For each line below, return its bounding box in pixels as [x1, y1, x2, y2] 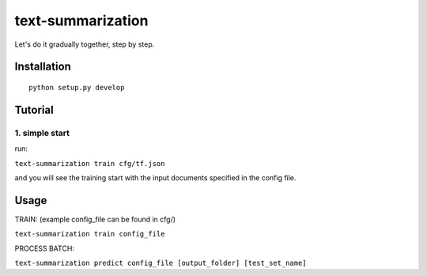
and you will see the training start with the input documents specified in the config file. [14, 172, 297, 182]
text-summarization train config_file [14, 229, 165, 239]
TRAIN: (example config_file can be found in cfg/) [14, 214, 176, 224]
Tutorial [14, 103, 55, 116]
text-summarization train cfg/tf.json [14, 159, 165, 168]
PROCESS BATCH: [14, 244, 75, 253]
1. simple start [14, 127, 70, 138]
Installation [14, 60, 71, 74]
